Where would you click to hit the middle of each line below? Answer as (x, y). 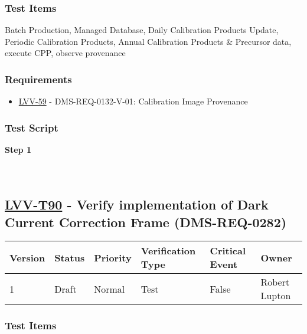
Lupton (276, 296)
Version (27, 257)
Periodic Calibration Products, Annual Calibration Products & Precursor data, (148, 41)
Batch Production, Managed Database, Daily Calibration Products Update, (142, 30)
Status (70, 257)
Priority (113, 257)
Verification (168, 251)
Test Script (32, 127)
